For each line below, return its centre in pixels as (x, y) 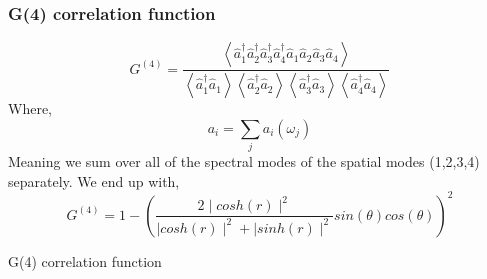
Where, (30, 108)
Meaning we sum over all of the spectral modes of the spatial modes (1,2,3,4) (244, 161)
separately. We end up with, (94, 180)
